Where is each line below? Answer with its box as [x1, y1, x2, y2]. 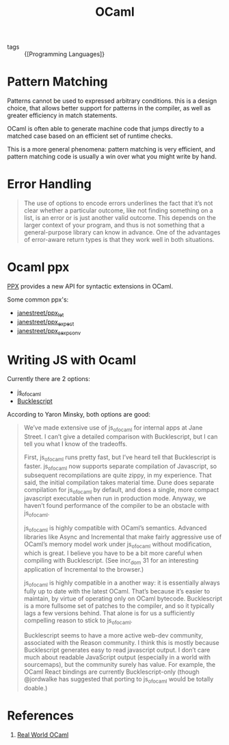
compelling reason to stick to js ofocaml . [23, 616, 133, 626]
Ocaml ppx [7, 260, 70, 275]
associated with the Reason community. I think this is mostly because [23, 639, 220, 647]
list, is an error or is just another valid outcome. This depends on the [23, 214, 217, 222]
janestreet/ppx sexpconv [16, 326, 81, 337]
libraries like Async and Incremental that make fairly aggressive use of [23, 533, 222, 541]
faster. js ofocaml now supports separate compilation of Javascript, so [23, 462, 217, 472]
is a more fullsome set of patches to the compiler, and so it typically [23, 602, 215, 610]
